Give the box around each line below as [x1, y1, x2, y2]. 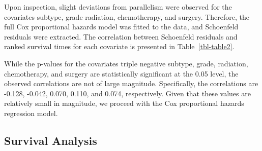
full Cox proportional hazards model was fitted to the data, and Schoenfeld [4, 21, 239, 32]
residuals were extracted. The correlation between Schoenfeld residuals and [4, 31, 238, 42]
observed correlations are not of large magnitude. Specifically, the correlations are [4, 78, 258, 89]
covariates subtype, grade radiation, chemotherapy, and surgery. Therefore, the [4, 11, 250, 22]
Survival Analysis [4, 132, 97, 148]
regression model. [4, 107, 58, 118]
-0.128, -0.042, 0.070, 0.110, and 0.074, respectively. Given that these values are [4, 88, 251, 98]
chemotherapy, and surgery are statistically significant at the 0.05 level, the [4, 68, 239, 79]
